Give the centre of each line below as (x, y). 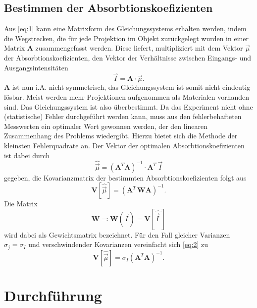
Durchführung (53, 295)
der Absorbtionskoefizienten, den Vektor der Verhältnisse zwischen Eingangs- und (128, 57)
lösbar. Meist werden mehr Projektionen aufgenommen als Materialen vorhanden (127, 96)
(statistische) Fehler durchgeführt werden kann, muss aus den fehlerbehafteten (123, 116)
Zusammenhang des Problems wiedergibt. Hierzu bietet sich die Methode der (121, 136)
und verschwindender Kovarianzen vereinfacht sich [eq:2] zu (118, 244)
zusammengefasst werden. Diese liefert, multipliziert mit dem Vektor (139, 48)
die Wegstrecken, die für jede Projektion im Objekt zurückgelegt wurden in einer (127, 38)
